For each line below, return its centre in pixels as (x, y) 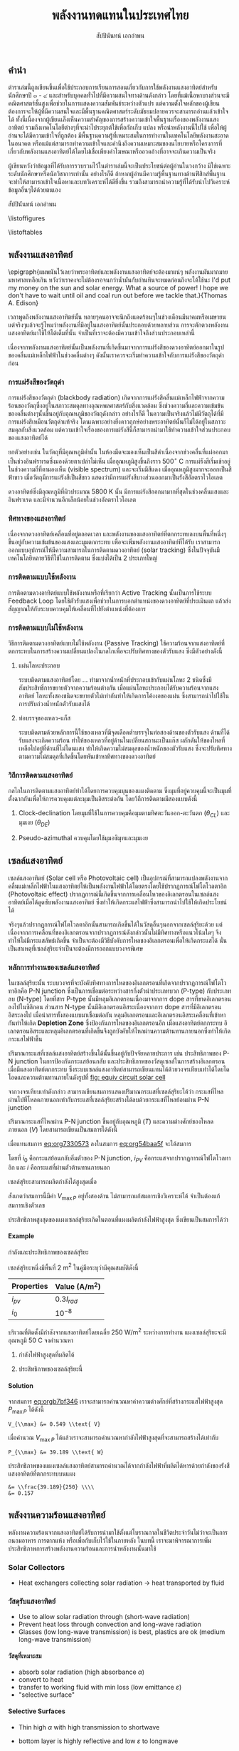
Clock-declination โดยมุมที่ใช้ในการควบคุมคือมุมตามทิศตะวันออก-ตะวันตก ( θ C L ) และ (124, 814)
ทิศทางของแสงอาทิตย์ (37, 519)
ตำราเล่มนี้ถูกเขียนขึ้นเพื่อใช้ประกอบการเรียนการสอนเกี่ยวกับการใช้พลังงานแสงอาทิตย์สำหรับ (113, 87)
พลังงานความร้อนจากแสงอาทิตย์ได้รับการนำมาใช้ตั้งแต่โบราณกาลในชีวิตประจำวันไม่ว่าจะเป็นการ (118, 1532)
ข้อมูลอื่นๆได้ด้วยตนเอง (34, 190)
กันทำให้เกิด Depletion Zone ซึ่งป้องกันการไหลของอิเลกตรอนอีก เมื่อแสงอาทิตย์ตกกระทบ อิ (118, 1023)
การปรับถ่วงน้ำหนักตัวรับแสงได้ (54, 704)
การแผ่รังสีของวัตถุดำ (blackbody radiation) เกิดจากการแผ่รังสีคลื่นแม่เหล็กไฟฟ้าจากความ (116, 398)
